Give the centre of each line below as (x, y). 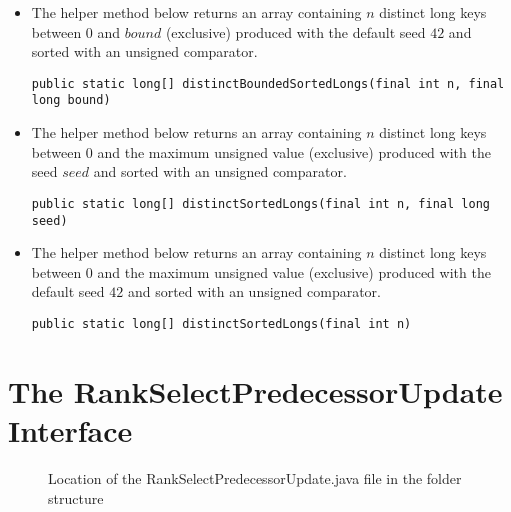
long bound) (71, 100)
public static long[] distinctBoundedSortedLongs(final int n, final (268, 83)
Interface (70, 430)
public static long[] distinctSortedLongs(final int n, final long (260, 203)
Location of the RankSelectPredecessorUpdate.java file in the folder (255, 477)
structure (76, 497)
